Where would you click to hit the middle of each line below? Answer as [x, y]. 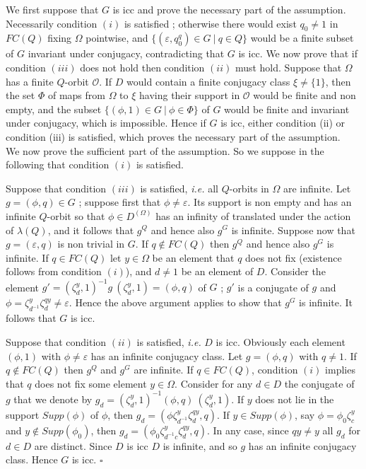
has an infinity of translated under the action [253, 215]
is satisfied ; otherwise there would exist [210, 23]
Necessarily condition [52, 23]
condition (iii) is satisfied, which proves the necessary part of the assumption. [173, 136]
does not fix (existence [294, 257]
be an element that [193, 257]
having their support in [190, 95]
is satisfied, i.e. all [179, 188]
